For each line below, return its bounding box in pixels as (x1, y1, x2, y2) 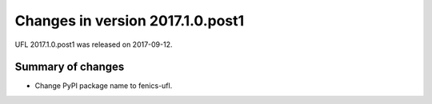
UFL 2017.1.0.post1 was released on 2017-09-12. (14, 40, 173, 49)
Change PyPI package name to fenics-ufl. (34, 81, 173, 91)
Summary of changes (14, 60, 125, 74)
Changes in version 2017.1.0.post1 (14, 12, 245, 29)
